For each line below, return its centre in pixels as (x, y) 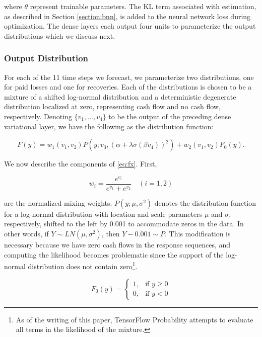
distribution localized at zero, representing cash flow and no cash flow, (112, 106)
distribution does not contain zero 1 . (83, 265)
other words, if (26, 234)
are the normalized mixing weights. (58, 202)
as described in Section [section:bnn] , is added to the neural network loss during (127, 16)
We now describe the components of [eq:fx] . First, (81, 164)
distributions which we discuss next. (60, 35)
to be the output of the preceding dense (170, 116)
